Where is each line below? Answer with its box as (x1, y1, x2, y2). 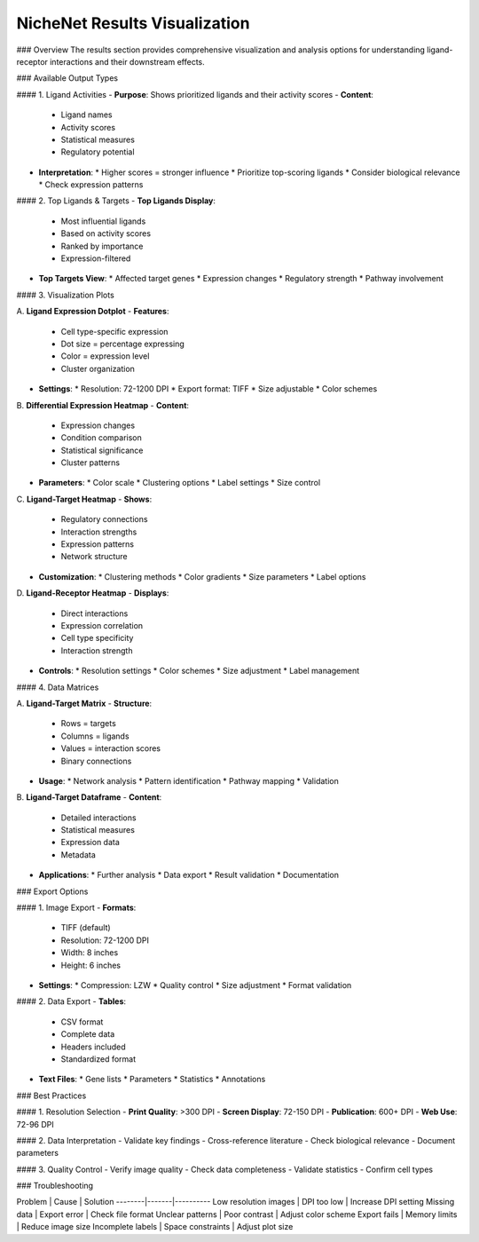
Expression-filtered (60, 253, 131, 264)
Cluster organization (60, 363, 135, 374)
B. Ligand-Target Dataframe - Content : (16, 792, 162, 803)
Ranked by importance (60, 241, 144, 251)
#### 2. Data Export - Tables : (16, 996, 127, 1007)
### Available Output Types (16, 73, 119, 83)
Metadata (60, 849, 97, 860)
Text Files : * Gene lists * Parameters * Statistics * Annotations (38, 1074, 266, 1085)
